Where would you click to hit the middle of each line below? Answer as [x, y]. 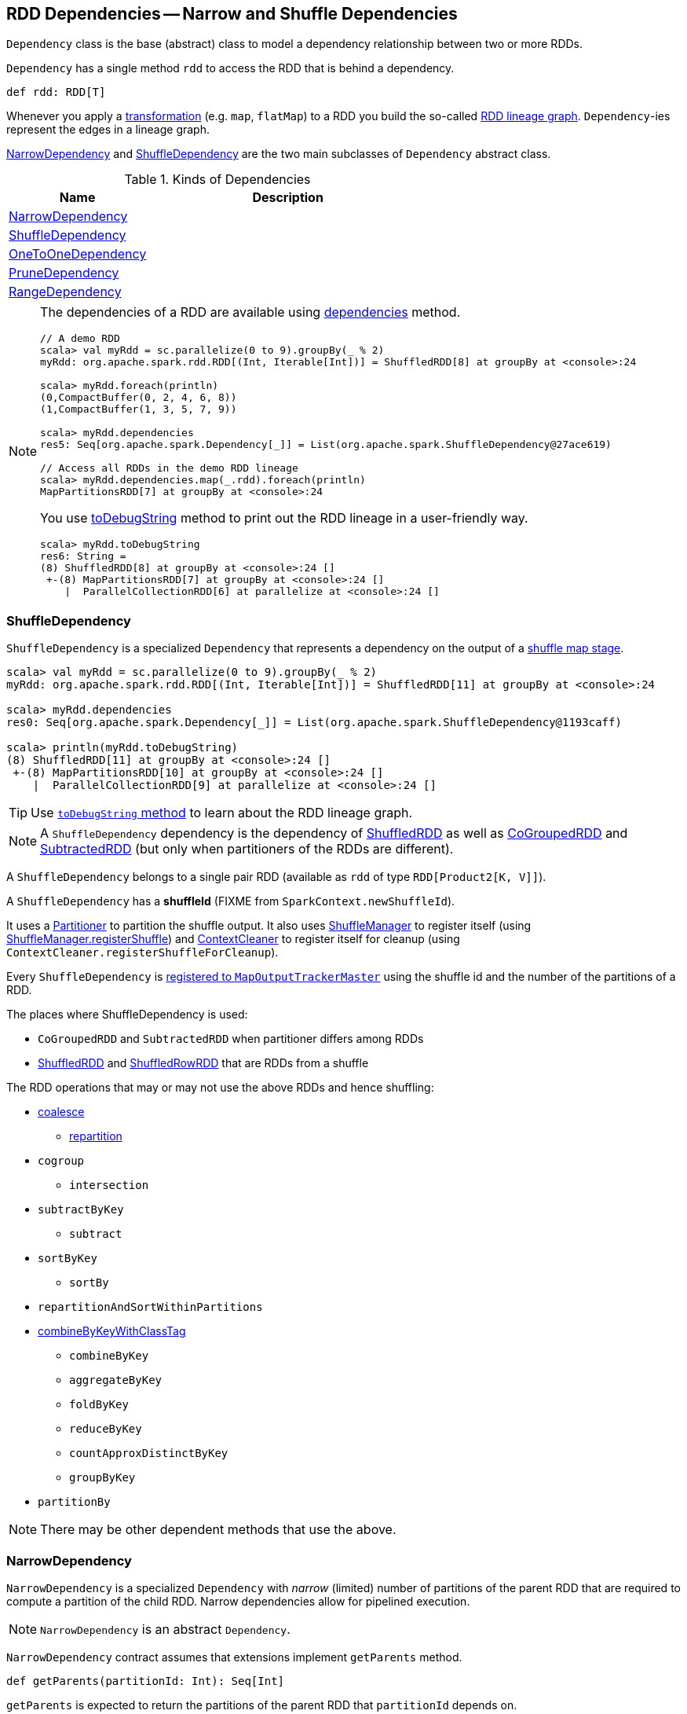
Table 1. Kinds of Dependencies [217, 180]
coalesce [61, 1112]
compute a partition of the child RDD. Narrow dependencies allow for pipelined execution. [238, 1601]
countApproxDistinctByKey [149, 1453]
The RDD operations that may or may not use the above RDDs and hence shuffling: [220, 1088]
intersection [109, 1185]
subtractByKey [81, 1210]
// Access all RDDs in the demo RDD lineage [169, 468]
